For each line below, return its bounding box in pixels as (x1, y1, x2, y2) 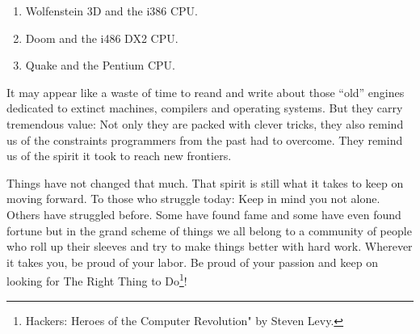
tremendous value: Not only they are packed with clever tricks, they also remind (6, 115, 404, 132)
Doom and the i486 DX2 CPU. (25, 29, 178, 46)
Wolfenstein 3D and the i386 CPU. (25, 2, 199, 19)
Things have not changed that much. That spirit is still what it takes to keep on (6, 174, 404, 191)
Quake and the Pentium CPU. (25, 57, 175, 74)
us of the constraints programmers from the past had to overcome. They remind (6, 131, 403, 148)
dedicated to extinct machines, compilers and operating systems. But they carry (6, 99, 403, 116)
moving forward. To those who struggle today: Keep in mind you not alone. (6, 190, 380, 207)
